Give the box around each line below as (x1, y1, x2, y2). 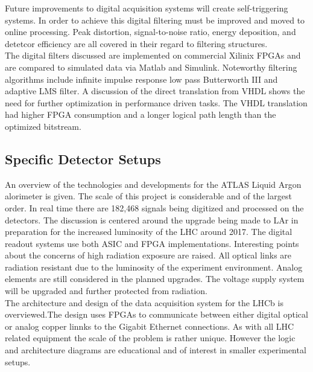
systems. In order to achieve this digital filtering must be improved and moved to (5, 13, 305, 26)
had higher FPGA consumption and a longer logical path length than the (5, 108, 276, 121)
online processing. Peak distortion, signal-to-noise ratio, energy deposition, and (5, 25, 296, 38)
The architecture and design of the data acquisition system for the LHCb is (5, 296, 283, 309)
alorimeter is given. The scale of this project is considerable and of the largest (5, 190, 292, 202)
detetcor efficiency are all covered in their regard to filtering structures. (5, 37, 268, 50)
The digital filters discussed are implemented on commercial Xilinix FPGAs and (5, 49, 301, 62)
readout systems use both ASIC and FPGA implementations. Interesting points (5, 237, 299, 249)
